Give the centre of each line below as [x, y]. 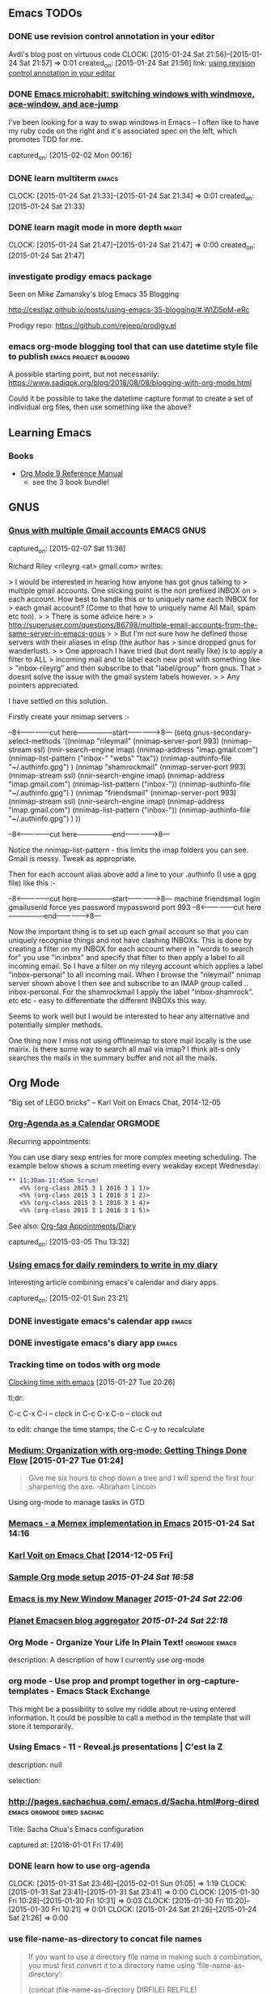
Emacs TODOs [45, 13]
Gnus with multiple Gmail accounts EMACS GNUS [108, 530]
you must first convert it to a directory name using [112, 1965]
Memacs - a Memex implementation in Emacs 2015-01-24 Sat [131, 1524]
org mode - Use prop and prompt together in [97, 1681]
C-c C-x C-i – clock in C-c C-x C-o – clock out [85, 1413]
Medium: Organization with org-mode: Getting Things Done [128, 1450]
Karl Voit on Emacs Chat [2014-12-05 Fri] [91, 1555]
